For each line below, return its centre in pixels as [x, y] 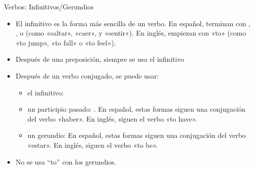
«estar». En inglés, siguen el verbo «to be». [93, 145]
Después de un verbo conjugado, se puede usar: [87, 75]
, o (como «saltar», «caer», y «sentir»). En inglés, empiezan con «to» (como [131, 33]
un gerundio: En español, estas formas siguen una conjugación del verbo [137, 135]
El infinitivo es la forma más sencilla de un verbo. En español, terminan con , [133, 23]
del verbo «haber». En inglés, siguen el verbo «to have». [112, 118]
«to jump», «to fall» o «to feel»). [66, 42]
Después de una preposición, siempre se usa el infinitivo [100, 59]
